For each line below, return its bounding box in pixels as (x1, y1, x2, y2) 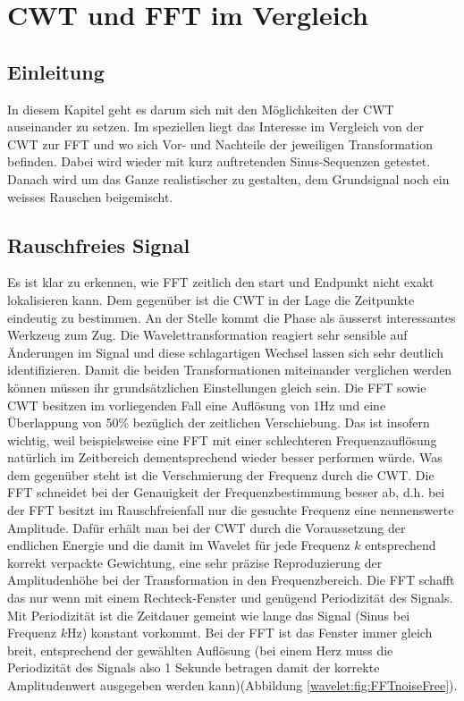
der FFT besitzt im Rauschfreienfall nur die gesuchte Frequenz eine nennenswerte (7, 501, 454, 519)
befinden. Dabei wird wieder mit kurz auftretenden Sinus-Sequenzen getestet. (7, 152, 431, 171)
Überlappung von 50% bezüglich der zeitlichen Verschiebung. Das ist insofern (7, 413, 430, 432)
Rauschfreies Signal (7, 231, 190, 258)
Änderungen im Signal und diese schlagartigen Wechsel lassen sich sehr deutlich (7, 342, 443, 361)
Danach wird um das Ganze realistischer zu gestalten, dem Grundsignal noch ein (7, 169, 450, 188)
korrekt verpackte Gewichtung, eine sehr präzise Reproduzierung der (7, 553, 383, 571)
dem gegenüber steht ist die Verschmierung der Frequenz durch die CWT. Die (7, 465, 434, 484)
